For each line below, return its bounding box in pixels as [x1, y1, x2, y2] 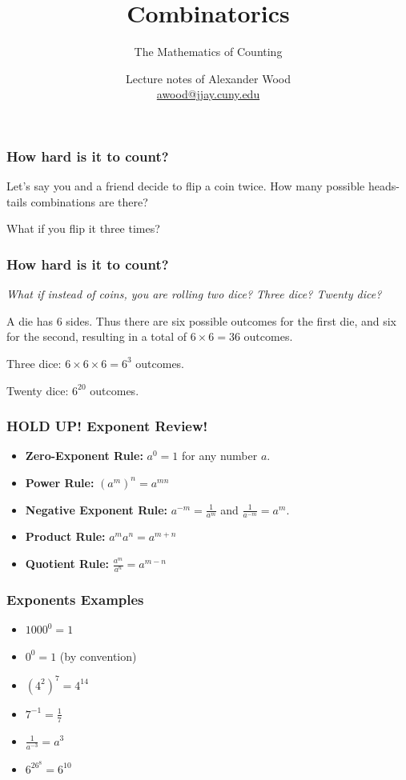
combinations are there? [30, 193, 148, 210]
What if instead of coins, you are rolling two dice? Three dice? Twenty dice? [6, 286, 382, 302]
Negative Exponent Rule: [25, 501, 168, 518]
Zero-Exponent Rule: [25, 447, 143, 464]
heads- [368, 178, 400, 194]
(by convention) [59, 647, 137, 664]
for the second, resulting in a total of [6, 328, 187, 345]
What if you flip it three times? [6, 220, 160, 237]
